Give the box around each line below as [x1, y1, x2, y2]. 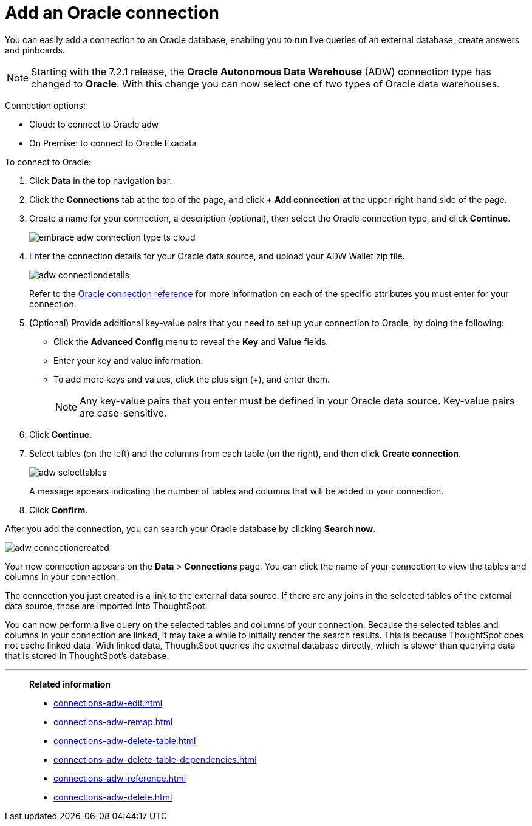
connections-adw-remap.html [53, 716, 173, 727]
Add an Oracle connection [5, 2, 219, 23]
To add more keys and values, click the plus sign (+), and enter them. [53, 374, 330, 384]
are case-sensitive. [80, 406, 167, 419]
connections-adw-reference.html [53, 773, 186, 783]
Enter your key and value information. [53, 355, 203, 366]
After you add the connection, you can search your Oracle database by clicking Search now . [5, 523, 376, 534]
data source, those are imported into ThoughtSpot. [5, 600, 208, 611]
